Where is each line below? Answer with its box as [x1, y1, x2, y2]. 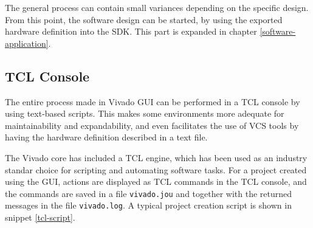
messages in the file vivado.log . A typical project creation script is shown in [5, 199, 292, 212]
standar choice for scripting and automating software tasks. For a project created [5, 163, 307, 176]
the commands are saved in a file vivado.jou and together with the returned [5, 187, 292, 199]
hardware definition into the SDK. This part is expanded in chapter [5, 25, 257, 38]
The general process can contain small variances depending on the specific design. [5, 1, 309, 13]
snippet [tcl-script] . [5, 211, 75, 224]
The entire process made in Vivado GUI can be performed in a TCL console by [5, 95, 300, 108]
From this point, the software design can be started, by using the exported [5, 13, 283, 26]
